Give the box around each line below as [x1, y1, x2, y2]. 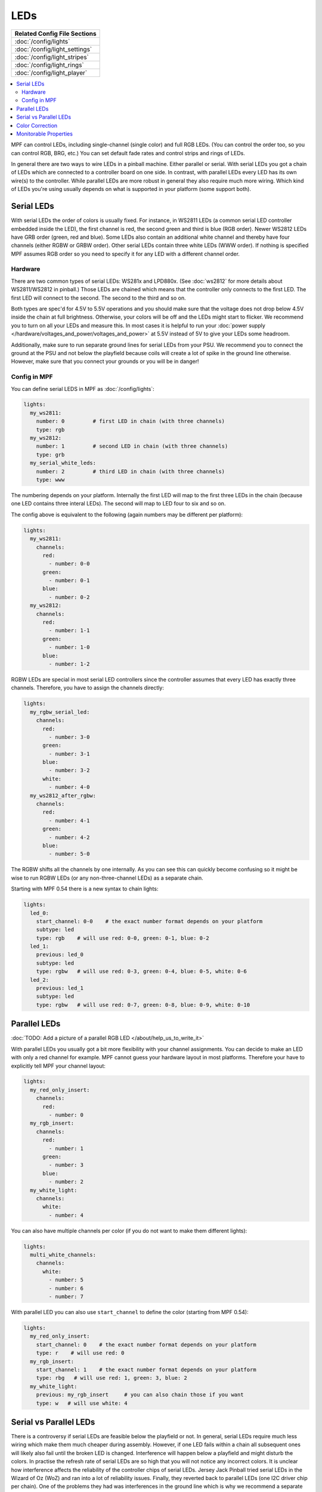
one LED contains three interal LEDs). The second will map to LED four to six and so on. [11, 500, 226, 507]
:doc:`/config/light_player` [14, 69, 88, 77]
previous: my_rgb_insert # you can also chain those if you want [36, 1391, 244, 1398]
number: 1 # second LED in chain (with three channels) [36, 443, 228, 450]
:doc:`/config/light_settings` [14, 45, 92, 53]
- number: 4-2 [48, 834, 90, 841]
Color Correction [16, 122, 58, 129]
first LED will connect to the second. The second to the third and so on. [11, 294, 186, 301]
